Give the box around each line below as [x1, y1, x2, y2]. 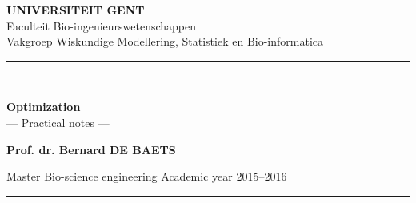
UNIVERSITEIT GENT [6, 2, 145, 18]
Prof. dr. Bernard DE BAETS [6, 141, 176, 157]
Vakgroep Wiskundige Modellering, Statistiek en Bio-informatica [6, 33, 324, 50]
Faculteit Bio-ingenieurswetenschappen [6, 17, 197, 34]
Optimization [6, 98, 81, 115]
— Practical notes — [6, 113, 110, 130]
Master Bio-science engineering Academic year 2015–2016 [6, 168, 287, 185]
